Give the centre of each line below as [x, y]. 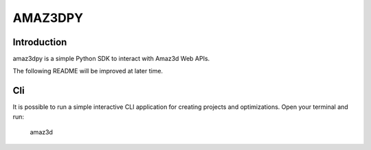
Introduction [40, 42]
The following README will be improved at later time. [88, 71]
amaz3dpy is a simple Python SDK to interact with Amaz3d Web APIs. [111, 59]
